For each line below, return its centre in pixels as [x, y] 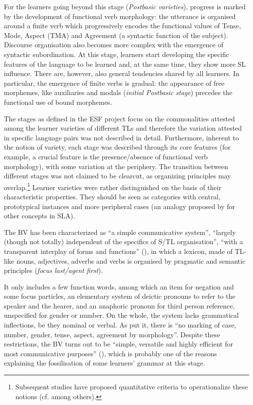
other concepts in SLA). [40, 216]
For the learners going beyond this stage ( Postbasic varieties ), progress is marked [125, 6]
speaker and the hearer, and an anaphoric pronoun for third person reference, [119, 305]
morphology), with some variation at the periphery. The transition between [116, 166]
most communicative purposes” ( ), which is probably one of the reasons [110, 353]
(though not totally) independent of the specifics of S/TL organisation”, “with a [124, 241]
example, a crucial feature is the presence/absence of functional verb [106, 156]
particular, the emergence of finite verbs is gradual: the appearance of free [114, 83]
